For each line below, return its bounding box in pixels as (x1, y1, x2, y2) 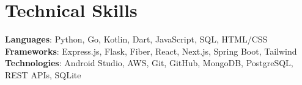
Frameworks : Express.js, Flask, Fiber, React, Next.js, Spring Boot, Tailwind (5, 44, 297, 57)
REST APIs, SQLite (5, 68, 81, 81)
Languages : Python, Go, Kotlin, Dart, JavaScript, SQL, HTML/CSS (5, 33, 268, 46)
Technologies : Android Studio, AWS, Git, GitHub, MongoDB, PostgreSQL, (5, 56, 293, 69)
